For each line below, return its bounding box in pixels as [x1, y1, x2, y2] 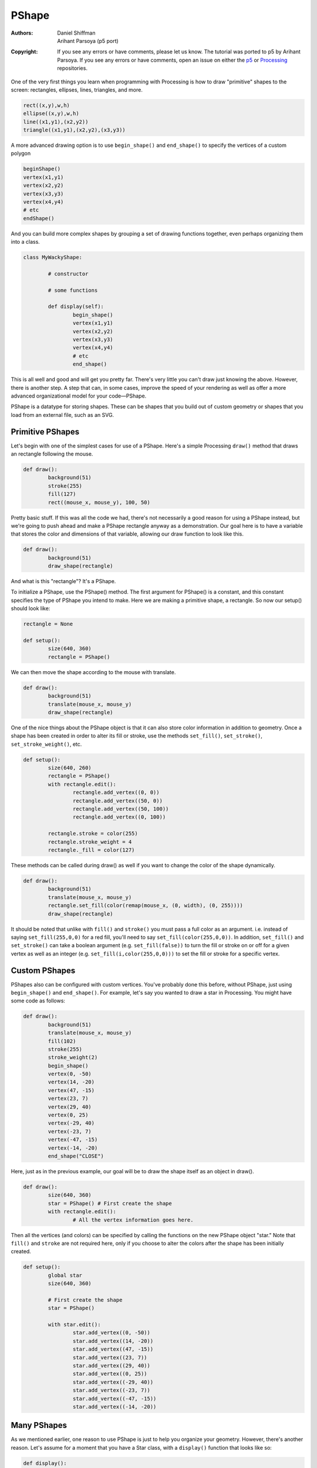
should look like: [11, 605, 50, 612]
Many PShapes [11, 1420, 68, 1430]
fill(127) [48, 491, 76, 497]
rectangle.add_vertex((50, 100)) [72, 806, 169, 813]
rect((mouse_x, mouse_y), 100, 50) [48, 499, 151, 506]
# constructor [48, 270, 89, 277]
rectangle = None [23, 621, 73, 628]
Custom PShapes [11, 965, 76, 975]
